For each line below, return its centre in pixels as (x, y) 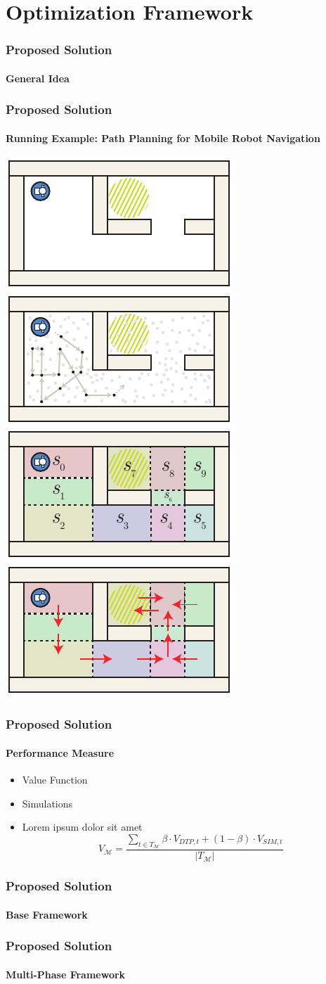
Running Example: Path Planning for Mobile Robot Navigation (163, 138)
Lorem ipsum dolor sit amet (82, 827)
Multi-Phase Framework (66, 974)
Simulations (47, 803)
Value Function (55, 780)
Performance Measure (60, 752)
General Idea (38, 78)
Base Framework (47, 914)
